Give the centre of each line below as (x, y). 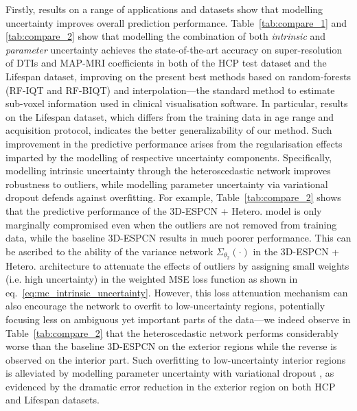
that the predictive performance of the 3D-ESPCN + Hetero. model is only (164, 210)
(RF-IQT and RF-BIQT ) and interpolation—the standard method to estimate (170, 90)
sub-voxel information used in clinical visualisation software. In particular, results (177, 103)
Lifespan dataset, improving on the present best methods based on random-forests (178, 76)
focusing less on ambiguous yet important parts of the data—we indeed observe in (178, 319)
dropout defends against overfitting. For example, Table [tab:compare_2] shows (173, 197)
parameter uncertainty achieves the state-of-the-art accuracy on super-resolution (174, 49)
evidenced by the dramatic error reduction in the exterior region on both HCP (171, 386)
